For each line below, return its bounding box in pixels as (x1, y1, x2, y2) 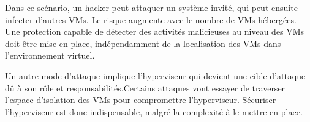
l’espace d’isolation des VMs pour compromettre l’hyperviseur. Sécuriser (5, 93, 276, 106)
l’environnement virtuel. (5, 49, 95, 62)
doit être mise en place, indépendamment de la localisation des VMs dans (5, 37, 281, 49)
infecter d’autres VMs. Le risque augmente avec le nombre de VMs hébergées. (5, 13, 297, 26)
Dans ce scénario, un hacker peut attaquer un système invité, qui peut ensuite (5, 1, 298, 13)
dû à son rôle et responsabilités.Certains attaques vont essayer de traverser (5, 81, 285, 94)
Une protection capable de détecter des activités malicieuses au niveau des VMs (5, 25, 304, 38)
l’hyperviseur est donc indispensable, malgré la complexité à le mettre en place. (5, 105, 303, 118)
